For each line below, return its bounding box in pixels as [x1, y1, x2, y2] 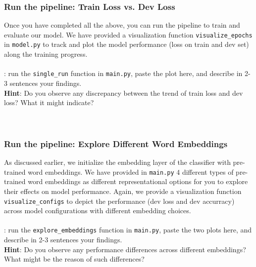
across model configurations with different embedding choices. [4, 205, 191, 216]
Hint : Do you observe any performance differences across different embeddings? [4, 244, 246, 254]
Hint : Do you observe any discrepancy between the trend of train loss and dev [4, 87, 243, 98]
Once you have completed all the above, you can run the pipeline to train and [4, 20, 240, 30]
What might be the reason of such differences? [4, 254, 145, 264]
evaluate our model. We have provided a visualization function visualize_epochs [4, 29, 253, 39]
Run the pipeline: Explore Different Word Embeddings [4, 137, 228, 150]
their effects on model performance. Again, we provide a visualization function [4, 186, 242, 196]
